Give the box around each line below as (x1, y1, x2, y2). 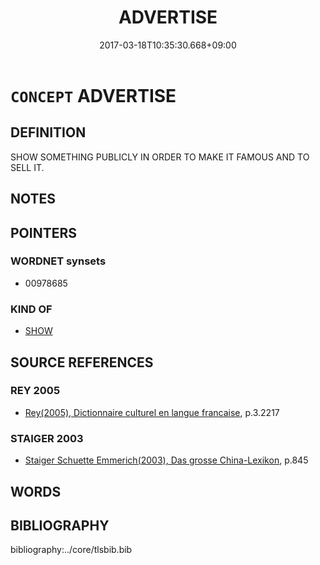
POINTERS (10, 224, 78, 241)
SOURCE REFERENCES (10, 354, 154, 371)
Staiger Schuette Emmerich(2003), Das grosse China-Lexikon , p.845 (24, 454, 309, 466)
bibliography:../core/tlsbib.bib (10, 544, 133, 556)
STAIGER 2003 (10, 431, 84, 445)
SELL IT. (10, 161, 45, 173)
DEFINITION (10, 124, 87, 141)
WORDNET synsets (10, 254, 107, 268)
